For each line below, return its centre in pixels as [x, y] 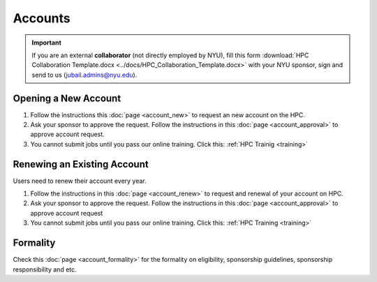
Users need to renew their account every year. [80, 181]
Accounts [42, 18]
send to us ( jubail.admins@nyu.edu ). [84, 75]
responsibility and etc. [45, 269]
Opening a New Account [67, 98]
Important [47, 43]
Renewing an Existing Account [81, 164]
